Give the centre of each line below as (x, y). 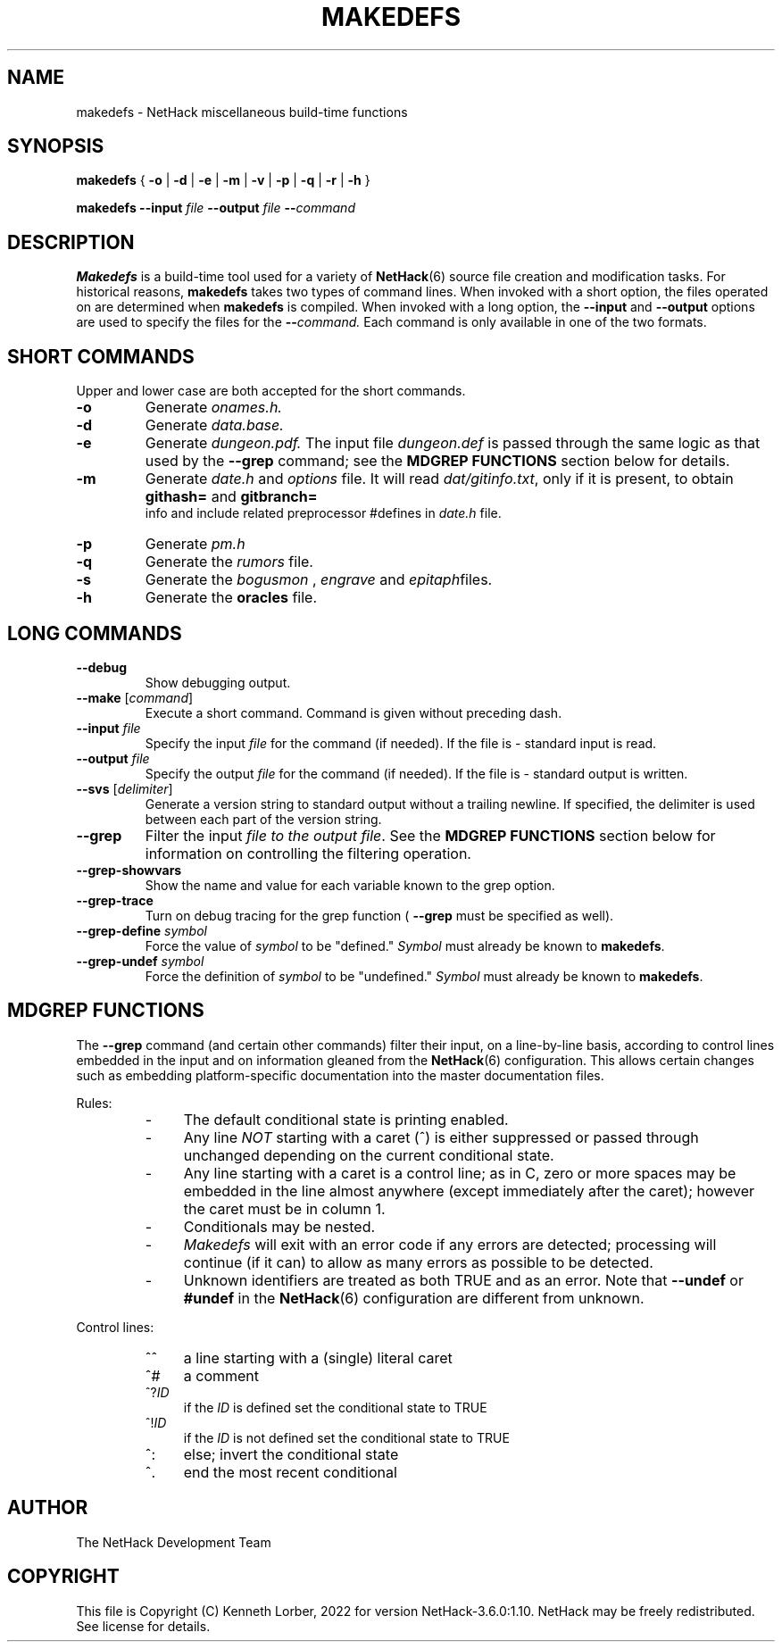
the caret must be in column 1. (284, 1208)
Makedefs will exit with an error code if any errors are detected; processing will (450, 1244)
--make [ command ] (135, 697)
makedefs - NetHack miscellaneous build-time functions (242, 112)
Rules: (94, 1103)
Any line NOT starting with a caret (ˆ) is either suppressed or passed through (441, 1137)
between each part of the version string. (263, 819)
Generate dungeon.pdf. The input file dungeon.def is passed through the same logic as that (453, 443)
